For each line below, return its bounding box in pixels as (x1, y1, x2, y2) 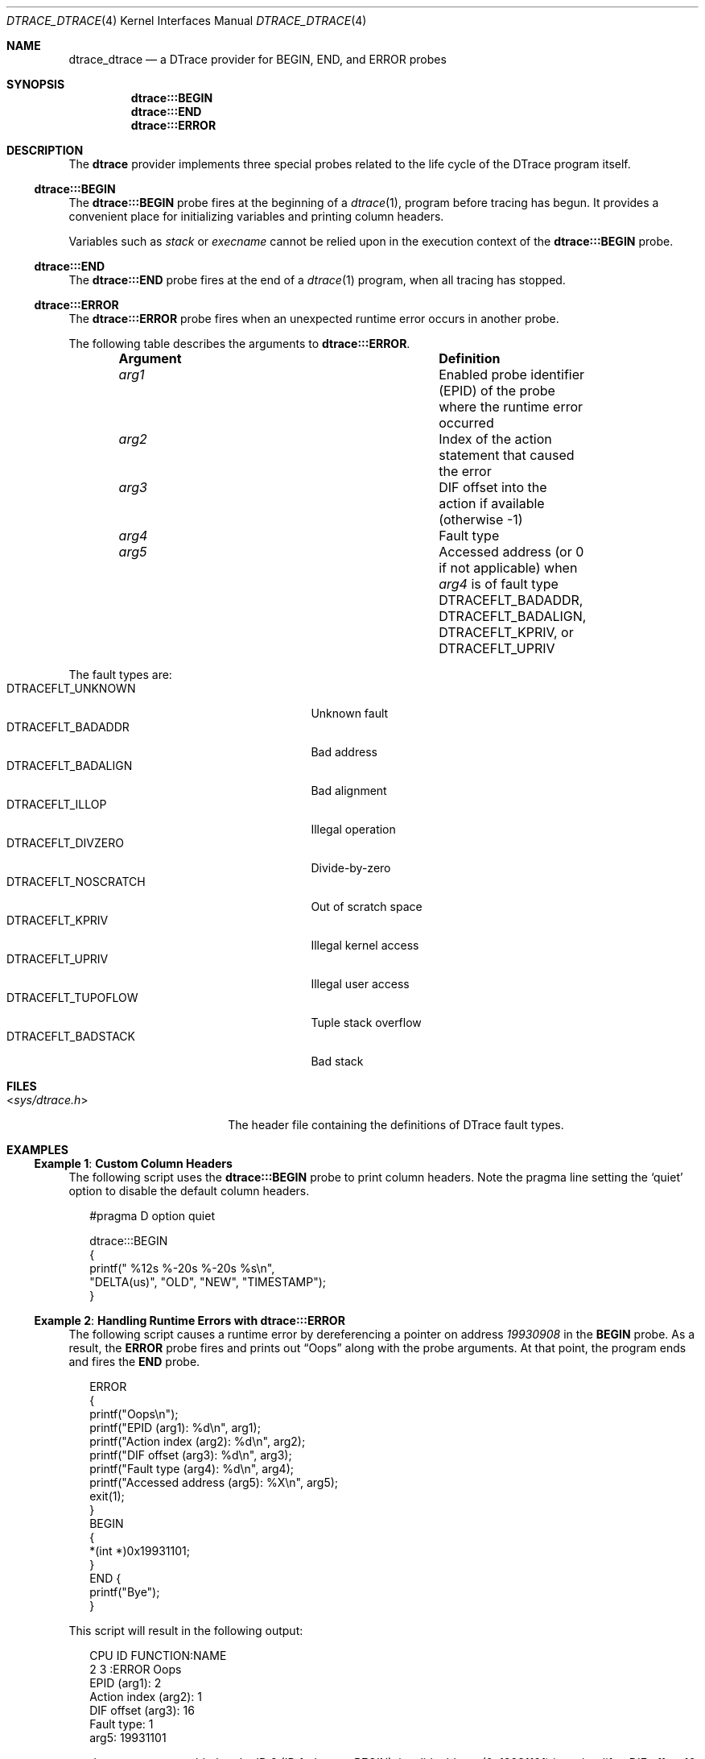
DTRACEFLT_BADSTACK (6, 1029, 135, 1043)
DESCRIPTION (6, 143, 84, 157)
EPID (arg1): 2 (89, 1676, 162, 1690)
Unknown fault (311, 706, 389, 720)
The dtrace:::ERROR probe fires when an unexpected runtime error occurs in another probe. (68, 312, 559, 325)
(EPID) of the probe (439, 383, 555, 399)
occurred (439, 415, 494, 431)
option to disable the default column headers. (68, 1184, 310, 1198)
